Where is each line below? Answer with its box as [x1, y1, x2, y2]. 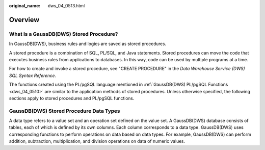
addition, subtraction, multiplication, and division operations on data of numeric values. [9, 138, 185, 144]
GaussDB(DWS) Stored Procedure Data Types [9, 107, 120, 114]
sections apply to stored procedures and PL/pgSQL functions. [9, 95, 134, 101]
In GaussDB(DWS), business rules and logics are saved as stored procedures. [9, 41, 166, 47]
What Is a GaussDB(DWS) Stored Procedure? [9, 30, 118, 37]
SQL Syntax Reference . [9, 73, 56, 78]
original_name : [9, 3, 41, 8]
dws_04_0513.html [48, 3, 85, 8]
